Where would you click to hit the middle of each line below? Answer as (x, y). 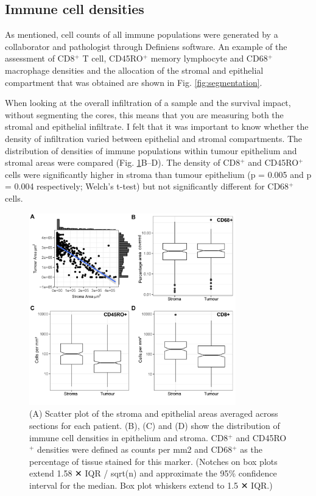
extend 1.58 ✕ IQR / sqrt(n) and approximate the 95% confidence (153, 473)
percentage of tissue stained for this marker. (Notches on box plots (153, 461)
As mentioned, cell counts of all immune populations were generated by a (142, 34)
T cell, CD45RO (113, 58)
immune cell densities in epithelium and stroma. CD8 (129, 437)
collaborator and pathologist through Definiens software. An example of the (146, 46)
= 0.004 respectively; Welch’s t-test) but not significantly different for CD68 (147, 186)
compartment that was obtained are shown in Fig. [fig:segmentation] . (134, 82)
